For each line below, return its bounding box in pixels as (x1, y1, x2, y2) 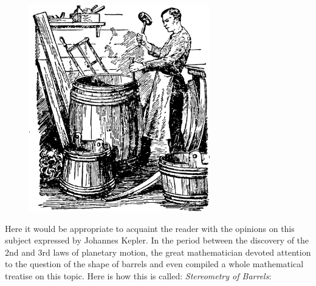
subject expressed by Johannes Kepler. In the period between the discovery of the (5, 234, 309, 247)
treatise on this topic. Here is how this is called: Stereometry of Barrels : (5, 269, 272, 282)
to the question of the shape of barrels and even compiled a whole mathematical (5, 257, 304, 270)
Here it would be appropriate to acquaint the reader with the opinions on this (5, 222, 295, 234)
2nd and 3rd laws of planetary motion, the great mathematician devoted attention (5, 245, 311, 258)
